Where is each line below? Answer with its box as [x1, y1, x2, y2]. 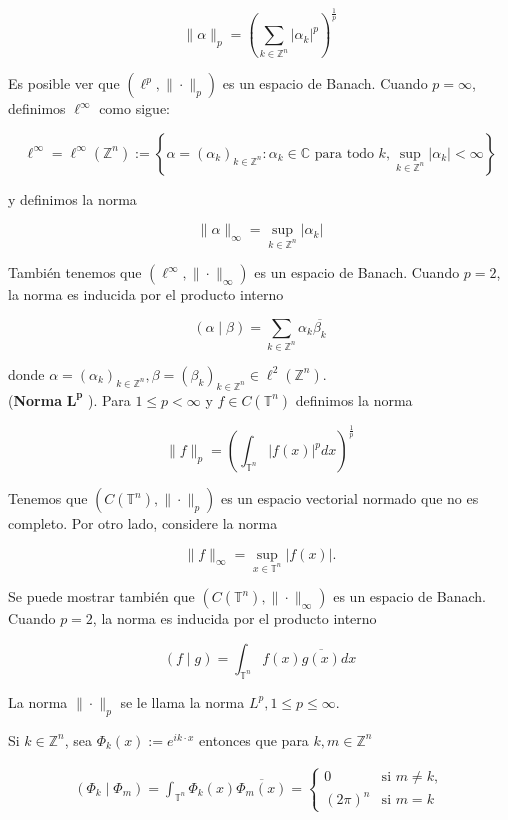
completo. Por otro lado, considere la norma [8, 513, 278, 534]
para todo [314, 146, 374, 161]
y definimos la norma [8, 188, 137, 209]
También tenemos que [8, 262, 142, 283]
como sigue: [99, 98, 170, 119]
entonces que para [199, 729, 309, 750]
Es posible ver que [8, 73, 120, 94]
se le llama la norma [120, 691, 245, 712]
